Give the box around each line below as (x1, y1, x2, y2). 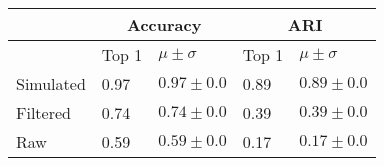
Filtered (16, 101, 71, 124)
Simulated (16, 72, 86, 95)
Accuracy (127, 13, 202, 36)
